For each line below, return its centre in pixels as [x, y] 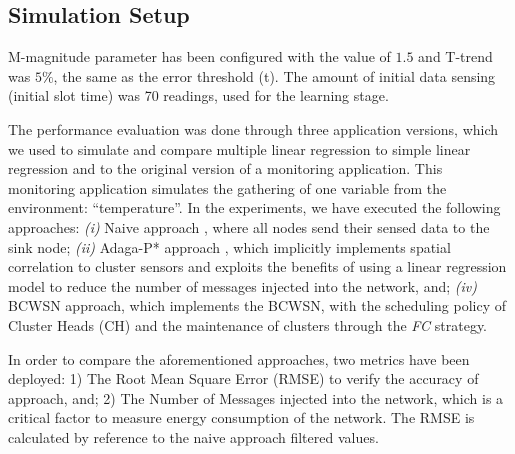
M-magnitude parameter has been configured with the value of [199, 56]
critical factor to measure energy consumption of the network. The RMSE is [241, 417]
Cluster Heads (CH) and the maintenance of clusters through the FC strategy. [248, 324]
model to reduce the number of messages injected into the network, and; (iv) [242, 285]
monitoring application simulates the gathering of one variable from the [227, 187]
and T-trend [455, 56]
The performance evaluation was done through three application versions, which [253, 128]
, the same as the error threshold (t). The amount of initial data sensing [274, 75]
